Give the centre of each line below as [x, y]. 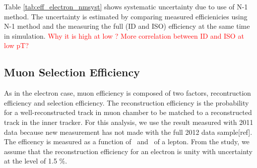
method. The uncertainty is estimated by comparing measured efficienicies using [126, 16]
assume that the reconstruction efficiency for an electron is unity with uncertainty [128, 151]
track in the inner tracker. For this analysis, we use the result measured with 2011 [129, 122]
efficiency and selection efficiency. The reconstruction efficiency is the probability [127, 102]
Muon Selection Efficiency [72, 72]
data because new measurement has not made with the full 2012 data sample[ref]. [128, 132]
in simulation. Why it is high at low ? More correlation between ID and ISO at [124, 35]
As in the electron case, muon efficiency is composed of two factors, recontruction [128, 93]
